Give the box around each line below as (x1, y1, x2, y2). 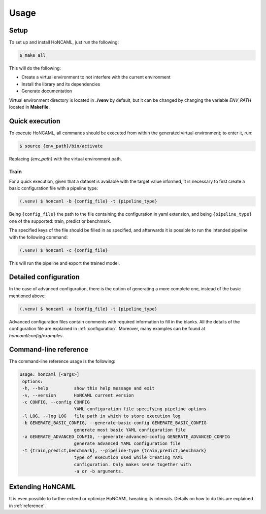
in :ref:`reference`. (9, 503, 46, 509)
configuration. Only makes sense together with (74, 462, 191, 467)
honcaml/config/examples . (9, 332, 64, 338)
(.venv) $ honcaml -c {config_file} (19, 247, 108, 253)
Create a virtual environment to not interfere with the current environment (21, 74, 171, 80)
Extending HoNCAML (9, 483, 76, 491)
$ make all (19, 52, 46, 58)
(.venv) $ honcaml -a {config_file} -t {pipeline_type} (19, 306, 158, 312)
